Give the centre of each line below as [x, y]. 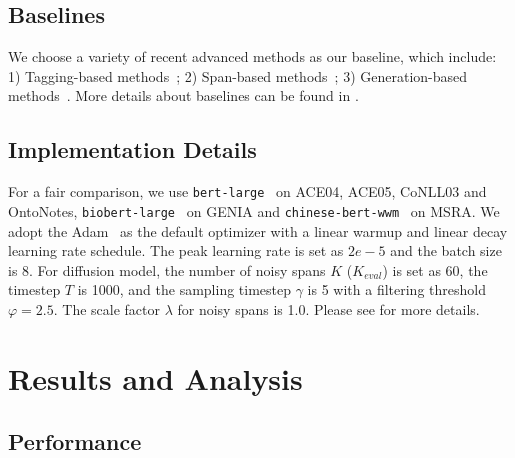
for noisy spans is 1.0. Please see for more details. [328, 308]
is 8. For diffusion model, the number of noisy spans [167, 269]
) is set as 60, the [435, 269]
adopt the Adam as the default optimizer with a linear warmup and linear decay [258, 230]
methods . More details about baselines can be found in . [183, 95]
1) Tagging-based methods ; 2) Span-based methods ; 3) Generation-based [238, 75]
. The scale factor [106, 308]
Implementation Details [132, 149]
